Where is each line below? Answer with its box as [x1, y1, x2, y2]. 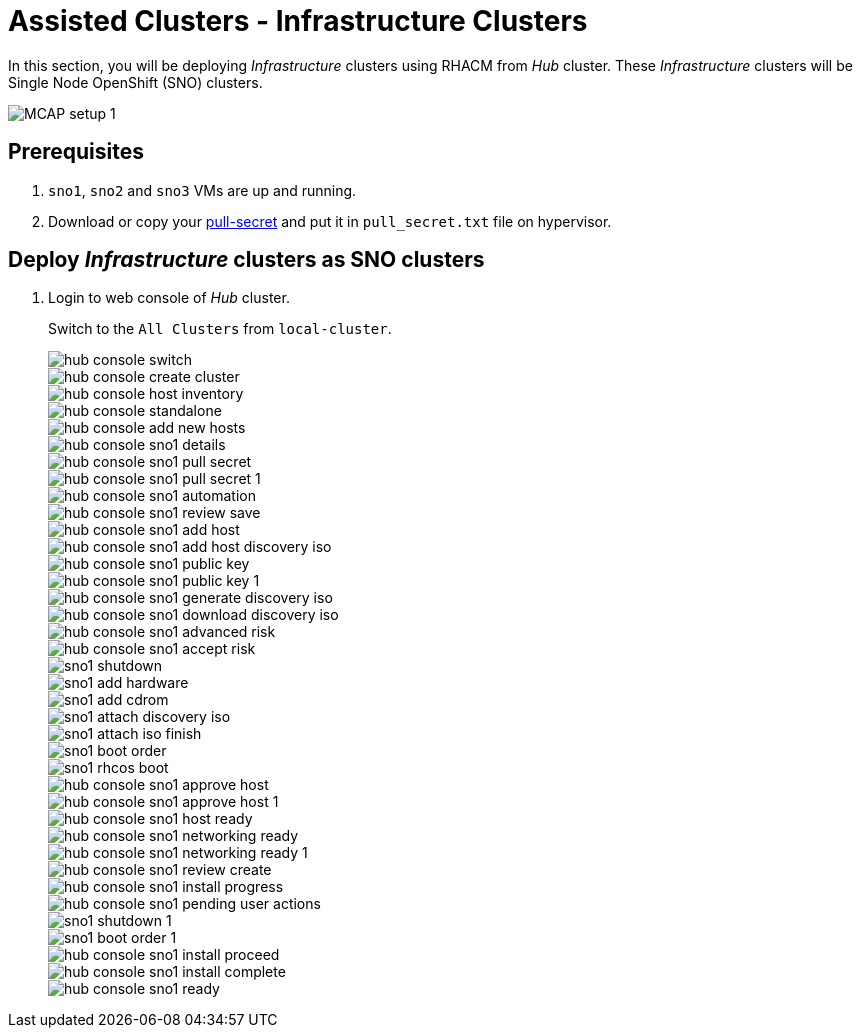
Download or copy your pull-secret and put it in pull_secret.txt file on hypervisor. [48, 212, 612, 230]
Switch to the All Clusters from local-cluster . [48, 320, 392, 338]
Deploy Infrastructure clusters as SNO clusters [8, 247, 485, 273]
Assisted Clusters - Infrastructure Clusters [8, 4, 588, 38]
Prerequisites [8, 139, 144, 165]
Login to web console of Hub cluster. [48, 289, 290, 307]
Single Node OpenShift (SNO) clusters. [8, 73, 263, 91]
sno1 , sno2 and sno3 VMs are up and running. [48, 181, 357, 199]
